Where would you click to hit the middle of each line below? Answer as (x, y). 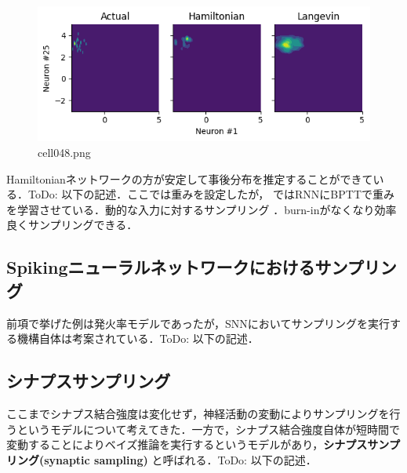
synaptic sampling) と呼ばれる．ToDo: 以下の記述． (180, 459)
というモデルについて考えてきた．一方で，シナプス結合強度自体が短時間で (208, 429)
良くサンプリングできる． (72, 225)
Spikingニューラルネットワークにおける (161, 267)
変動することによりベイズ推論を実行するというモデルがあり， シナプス (187, 444)
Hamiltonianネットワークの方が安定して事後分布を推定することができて (190, 178)
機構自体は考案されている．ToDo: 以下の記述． (138, 338)
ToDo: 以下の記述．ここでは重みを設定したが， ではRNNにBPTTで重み (211, 194)
